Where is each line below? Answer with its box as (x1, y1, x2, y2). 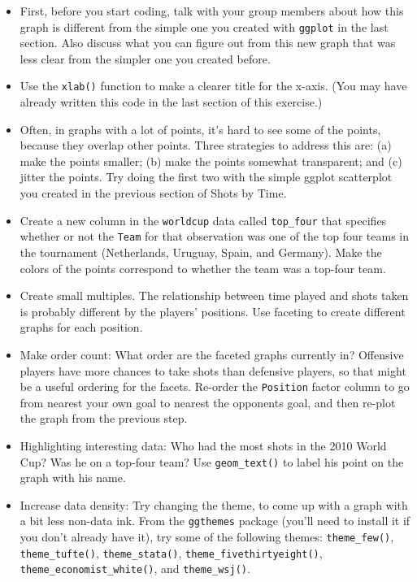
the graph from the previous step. (20, 410, 188, 427)
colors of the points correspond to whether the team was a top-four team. (20, 259, 386, 276)
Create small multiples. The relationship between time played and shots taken (20, 287, 409, 304)
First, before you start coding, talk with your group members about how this (20, 2, 404, 19)
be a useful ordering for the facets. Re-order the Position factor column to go (20, 378, 410, 395)
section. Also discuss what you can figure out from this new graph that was (20, 34, 396, 51)
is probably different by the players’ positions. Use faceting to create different (20, 302, 406, 319)
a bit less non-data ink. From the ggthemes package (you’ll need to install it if (20, 512, 410, 529)
